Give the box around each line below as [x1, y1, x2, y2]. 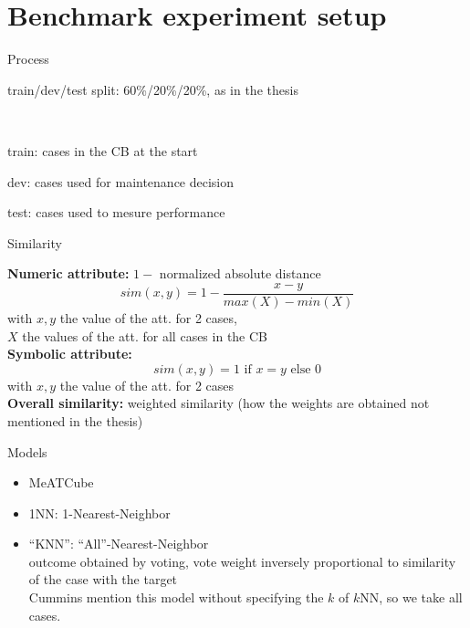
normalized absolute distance [159, 264, 321, 283]
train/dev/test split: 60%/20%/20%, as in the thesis [7, 79, 298, 99]
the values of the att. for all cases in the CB [22, 326, 268, 345]
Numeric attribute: [7, 264, 130, 283]
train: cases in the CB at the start [7, 141, 198, 160]
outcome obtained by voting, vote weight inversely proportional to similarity [28, 551, 456, 570]
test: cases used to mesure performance [7, 203, 225, 222]
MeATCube [28, 473, 94, 492]
